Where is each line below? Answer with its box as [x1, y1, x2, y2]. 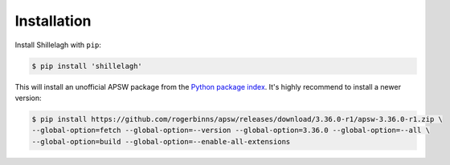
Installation [14, 12, 92, 30]
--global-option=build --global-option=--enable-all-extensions [31, 137, 291, 146]
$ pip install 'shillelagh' [31, 61, 142, 70]
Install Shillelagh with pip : [14, 40, 102, 50]
